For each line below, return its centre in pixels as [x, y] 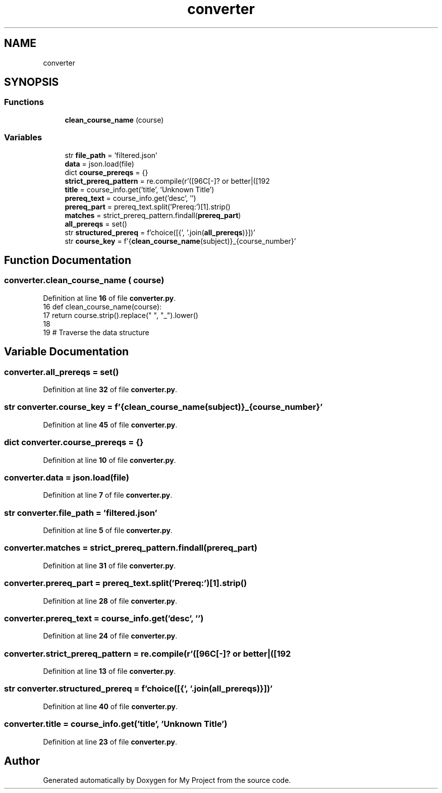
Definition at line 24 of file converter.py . [110, 636]
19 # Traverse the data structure [96, 332]
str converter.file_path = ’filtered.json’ [81, 513]
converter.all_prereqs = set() [62, 372]
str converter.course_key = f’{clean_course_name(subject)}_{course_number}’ [163, 407]
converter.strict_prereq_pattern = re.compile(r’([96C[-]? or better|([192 [148, 653]
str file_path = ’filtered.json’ [111, 155]
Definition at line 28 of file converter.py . [110, 601]
